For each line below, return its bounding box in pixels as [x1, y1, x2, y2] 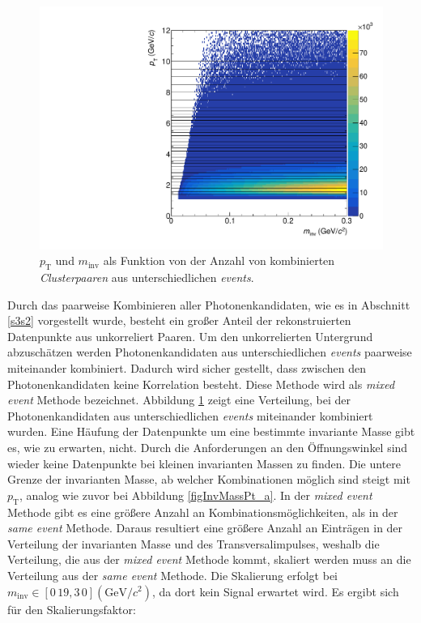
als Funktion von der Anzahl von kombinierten [103, 252, 335, 269]
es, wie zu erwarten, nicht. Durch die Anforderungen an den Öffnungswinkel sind [7, 438, 408, 455]
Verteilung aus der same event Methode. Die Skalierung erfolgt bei [7, 566, 338, 583]
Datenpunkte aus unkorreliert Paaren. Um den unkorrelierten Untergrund [7, 327, 373, 344]
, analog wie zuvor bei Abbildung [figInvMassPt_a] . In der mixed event [19, 486, 372, 503]
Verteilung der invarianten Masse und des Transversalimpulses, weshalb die [7, 535, 380, 552]
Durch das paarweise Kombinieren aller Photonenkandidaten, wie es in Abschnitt [7, 296, 410, 313]
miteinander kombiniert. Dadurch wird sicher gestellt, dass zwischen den [7, 360, 366, 377]
